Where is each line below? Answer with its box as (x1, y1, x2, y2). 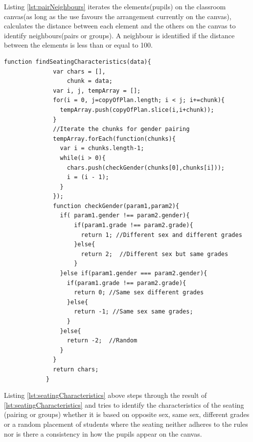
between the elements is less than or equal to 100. (4, 40, 153, 50)
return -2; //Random (67, 337, 138, 344)
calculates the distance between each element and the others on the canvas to (4, 21, 236, 31)
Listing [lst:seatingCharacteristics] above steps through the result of (4, 390, 207, 400)
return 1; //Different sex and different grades (81, 231, 242, 238)
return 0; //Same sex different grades (74, 289, 204, 296)
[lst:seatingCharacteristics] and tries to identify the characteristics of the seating (4, 399, 244, 410)
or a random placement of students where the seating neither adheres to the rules (4, 418, 248, 429)
